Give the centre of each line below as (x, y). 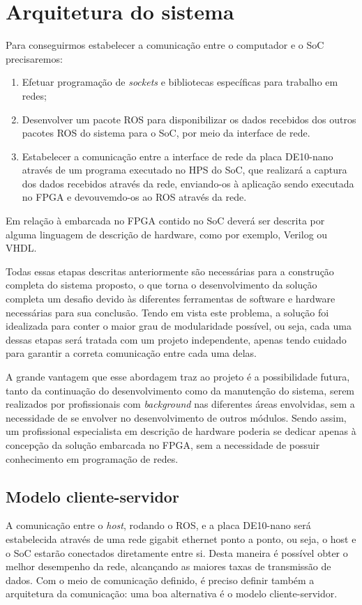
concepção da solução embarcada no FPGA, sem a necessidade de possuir (163, 444)
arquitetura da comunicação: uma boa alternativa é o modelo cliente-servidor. (172, 593)
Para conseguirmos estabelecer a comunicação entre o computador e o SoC (165, 45)
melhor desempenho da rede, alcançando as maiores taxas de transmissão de (168, 566)
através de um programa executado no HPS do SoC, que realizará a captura (184, 170)
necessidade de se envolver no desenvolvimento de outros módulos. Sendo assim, (176, 417)
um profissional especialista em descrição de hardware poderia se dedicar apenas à (181, 431)
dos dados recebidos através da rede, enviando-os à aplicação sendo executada (188, 183)
